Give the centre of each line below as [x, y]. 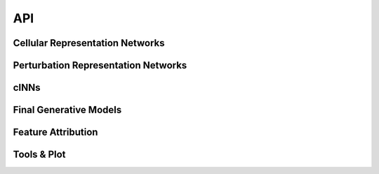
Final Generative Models [67, 110]
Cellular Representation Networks [89, 43]
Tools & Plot [39, 155]
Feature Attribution [55, 132]
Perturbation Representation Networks [100, 65]
